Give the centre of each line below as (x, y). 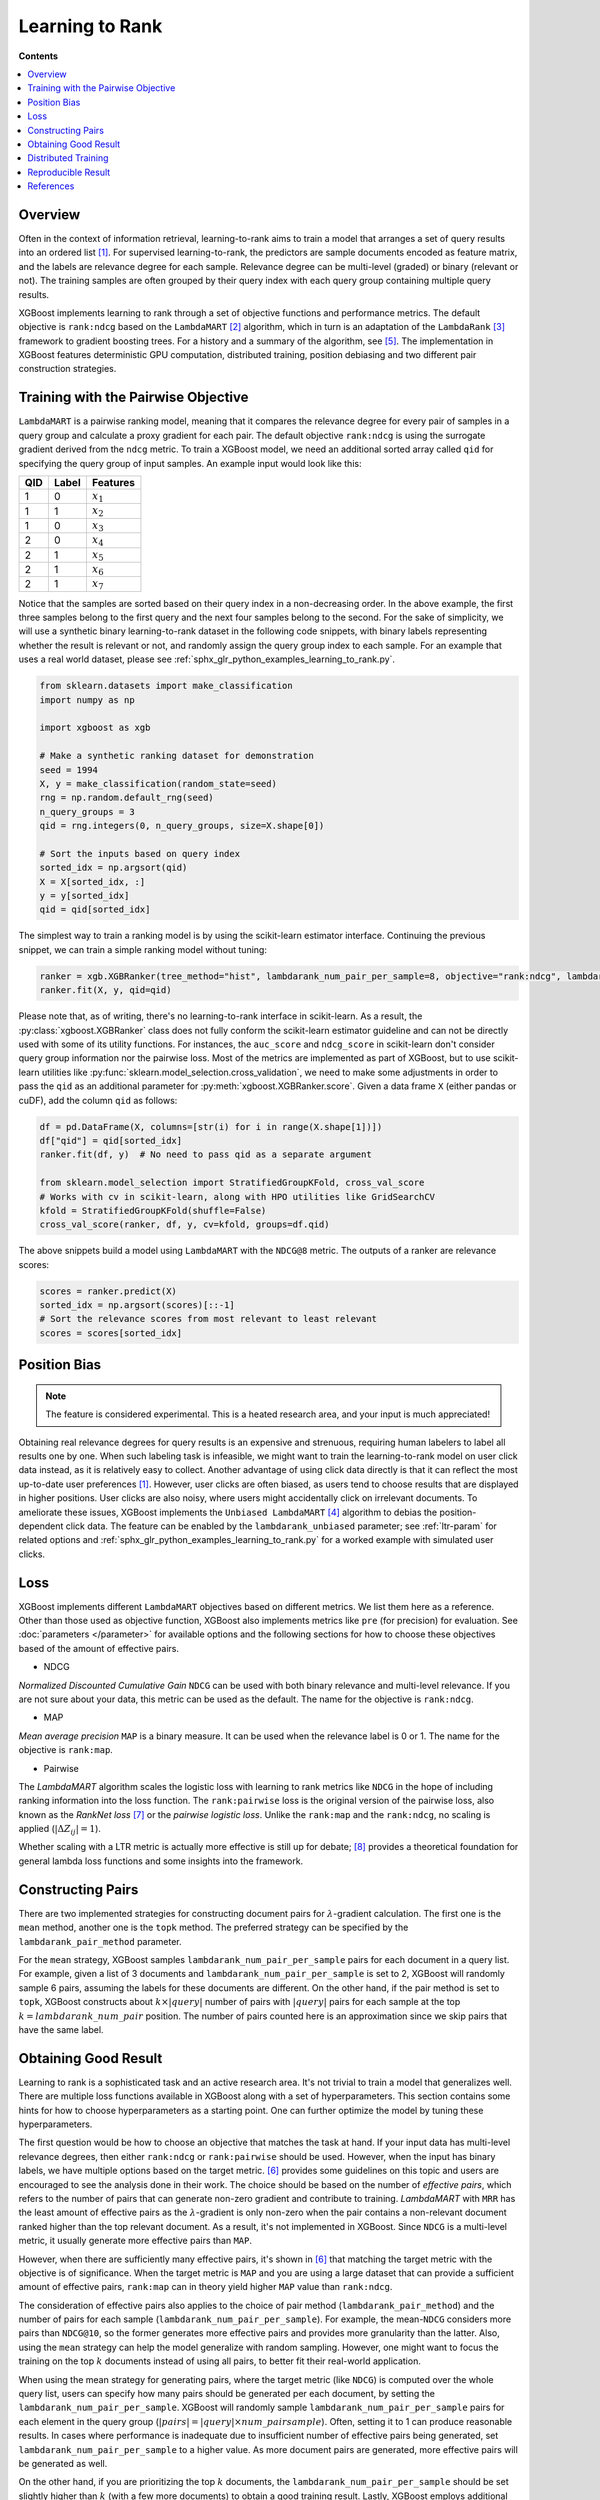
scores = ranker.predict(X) (108, 1291)
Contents (38, 56)
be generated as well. (63, 2463)
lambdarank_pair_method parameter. (100, 1941)
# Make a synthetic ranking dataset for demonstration (176, 756)
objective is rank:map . (66, 1750)
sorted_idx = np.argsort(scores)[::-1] (137, 1305)
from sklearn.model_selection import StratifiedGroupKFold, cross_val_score (232, 1183)
